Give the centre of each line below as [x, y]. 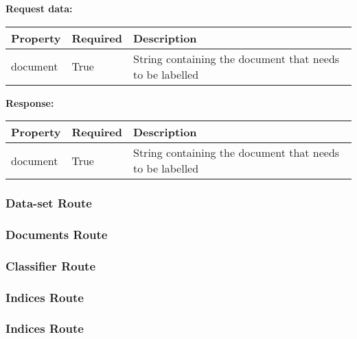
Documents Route [57, 234]
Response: [30, 102]
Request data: [39, 8]
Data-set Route [49, 203]
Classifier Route [51, 265]
